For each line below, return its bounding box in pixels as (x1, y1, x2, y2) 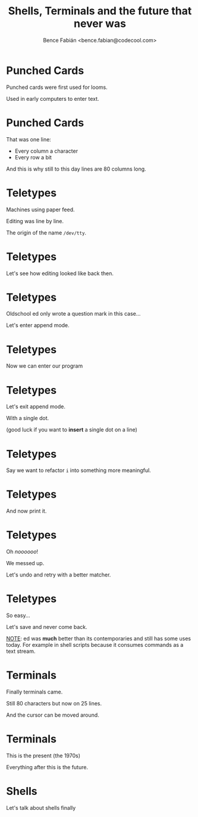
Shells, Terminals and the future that (8, 4, 192, 18)
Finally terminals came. (6, 688, 63, 695)
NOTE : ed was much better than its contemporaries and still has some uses (6, 635, 191, 642)
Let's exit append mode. (6, 403, 65, 410)
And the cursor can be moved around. (6, 711, 99, 719)
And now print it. (6, 507, 47, 514)
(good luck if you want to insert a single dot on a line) (6, 426, 138, 433)
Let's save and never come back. (6, 624, 87, 631)
